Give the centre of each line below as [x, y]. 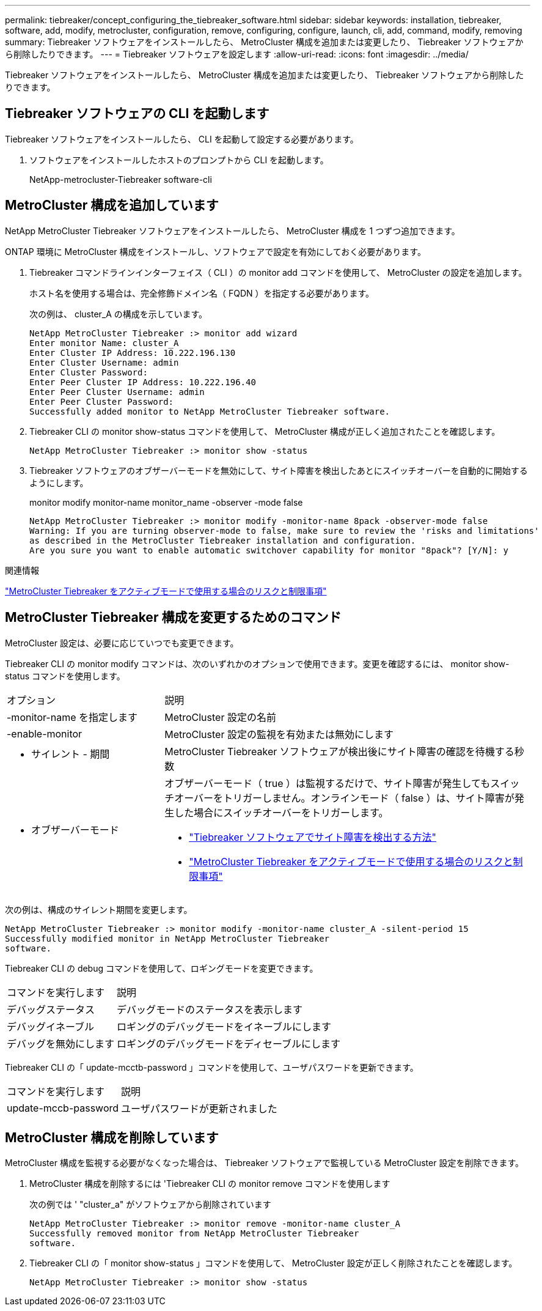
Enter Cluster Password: [89, 372]
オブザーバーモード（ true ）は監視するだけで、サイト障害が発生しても [328, 783]
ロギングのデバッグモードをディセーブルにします [229, 1043]
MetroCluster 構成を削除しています [112, 1137]
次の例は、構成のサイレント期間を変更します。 [99, 909]
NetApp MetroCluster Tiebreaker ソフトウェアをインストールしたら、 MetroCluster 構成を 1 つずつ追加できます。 [233, 231]
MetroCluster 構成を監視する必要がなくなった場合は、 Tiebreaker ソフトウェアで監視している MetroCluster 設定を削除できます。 [264, 1163]
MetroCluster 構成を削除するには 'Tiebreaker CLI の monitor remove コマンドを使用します [210, 1184]
